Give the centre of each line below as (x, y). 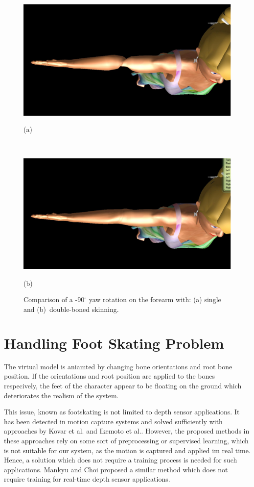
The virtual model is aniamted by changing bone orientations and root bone (118, 366)
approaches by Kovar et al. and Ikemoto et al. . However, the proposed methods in (127, 431)
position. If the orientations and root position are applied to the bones (109, 376)
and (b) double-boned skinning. (71, 309)
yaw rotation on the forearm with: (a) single (155, 299)
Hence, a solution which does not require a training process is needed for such (121, 460)
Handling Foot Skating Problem (114, 343)
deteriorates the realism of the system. (61, 395)
